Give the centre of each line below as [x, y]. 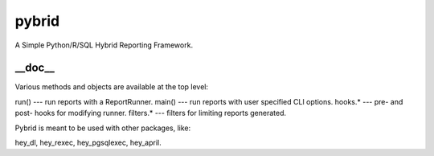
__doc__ [35, 68]
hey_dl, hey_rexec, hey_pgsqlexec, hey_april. [88, 143]
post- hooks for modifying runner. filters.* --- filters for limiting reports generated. [151, 113]
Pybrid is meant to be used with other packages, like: [103, 128]
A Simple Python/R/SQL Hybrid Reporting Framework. [104, 45]
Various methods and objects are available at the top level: [112, 87]
